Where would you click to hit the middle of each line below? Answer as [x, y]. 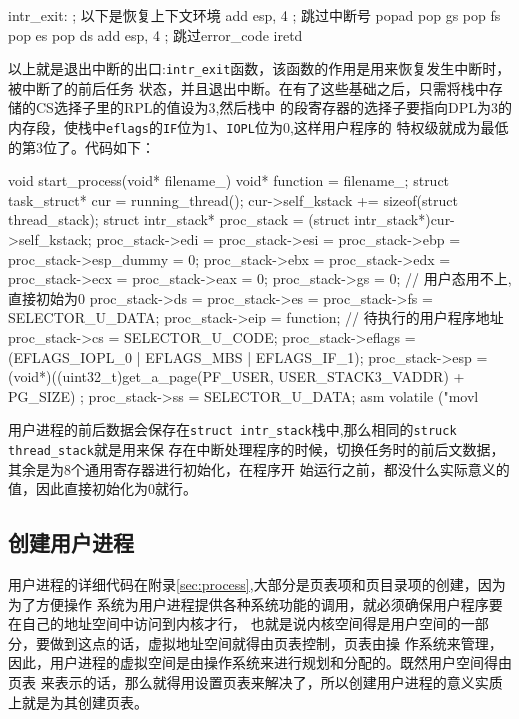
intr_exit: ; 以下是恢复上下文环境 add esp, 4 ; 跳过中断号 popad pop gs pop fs [254, 15]
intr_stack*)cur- [404, 219]
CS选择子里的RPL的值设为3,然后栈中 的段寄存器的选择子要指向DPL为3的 [274, 107]
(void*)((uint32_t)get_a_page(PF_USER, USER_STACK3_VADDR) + [236, 376]
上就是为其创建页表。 [78, 701]
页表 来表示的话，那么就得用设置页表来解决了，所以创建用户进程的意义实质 [255, 682]
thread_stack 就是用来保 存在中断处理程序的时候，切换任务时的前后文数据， [256, 449]
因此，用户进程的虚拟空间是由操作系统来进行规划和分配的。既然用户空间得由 [260, 662]
